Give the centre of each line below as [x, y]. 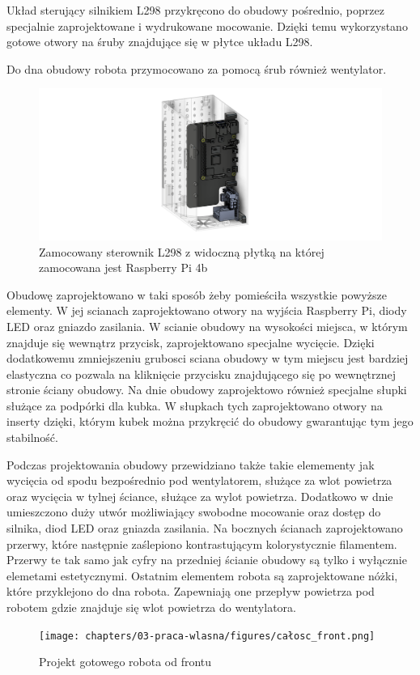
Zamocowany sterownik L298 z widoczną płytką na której [182, 251]
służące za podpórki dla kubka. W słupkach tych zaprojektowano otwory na [195, 405]
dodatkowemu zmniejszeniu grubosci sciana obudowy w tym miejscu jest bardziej [208, 358]
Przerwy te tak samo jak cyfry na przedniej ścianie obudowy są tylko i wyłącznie [207, 560]
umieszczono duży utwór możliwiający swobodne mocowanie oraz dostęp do [194, 512]
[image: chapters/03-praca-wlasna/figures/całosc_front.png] [207, 636]
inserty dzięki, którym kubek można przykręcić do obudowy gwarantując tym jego [210, 421]
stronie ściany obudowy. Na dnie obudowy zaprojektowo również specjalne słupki [207, 390]
